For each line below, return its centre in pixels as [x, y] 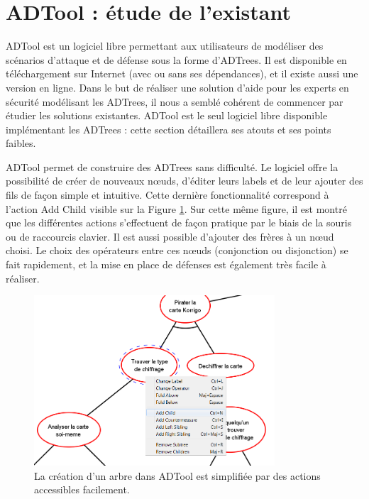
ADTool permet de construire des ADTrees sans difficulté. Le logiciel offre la [172, 166]
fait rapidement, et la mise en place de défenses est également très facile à [166, 264]
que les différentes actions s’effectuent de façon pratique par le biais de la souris [179, 223]
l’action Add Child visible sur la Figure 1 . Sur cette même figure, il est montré [176, 208]
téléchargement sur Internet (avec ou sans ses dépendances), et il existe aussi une [182, 73]
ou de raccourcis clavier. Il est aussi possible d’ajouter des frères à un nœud [170, 236]
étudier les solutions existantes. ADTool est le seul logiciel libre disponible [167, 115]
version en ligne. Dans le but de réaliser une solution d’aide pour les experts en [177, 87]
